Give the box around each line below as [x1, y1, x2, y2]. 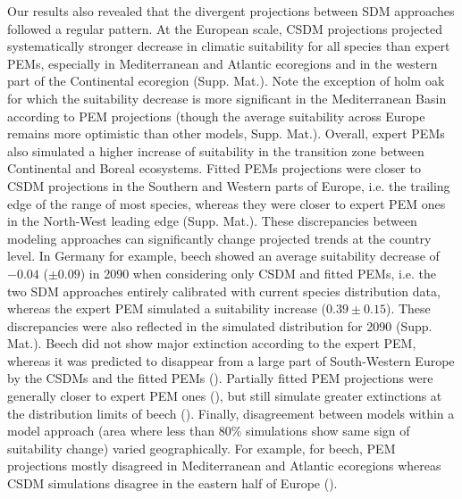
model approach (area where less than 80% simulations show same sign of [7, 421, 410, 440]
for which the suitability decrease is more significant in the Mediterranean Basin [7, 88, 447, 107]
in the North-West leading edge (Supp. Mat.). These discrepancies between [7, 212, 417, 230]
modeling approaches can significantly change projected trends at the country [7, 229, 432, 247]
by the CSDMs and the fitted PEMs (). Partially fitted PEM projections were [7, 369, 433, 387]
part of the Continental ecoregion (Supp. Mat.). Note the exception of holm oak [7, 71, 445, 90]
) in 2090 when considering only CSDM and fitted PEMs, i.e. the [80, 263, 436, 282]
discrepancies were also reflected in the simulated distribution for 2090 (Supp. [7, 316, 433, 335]
